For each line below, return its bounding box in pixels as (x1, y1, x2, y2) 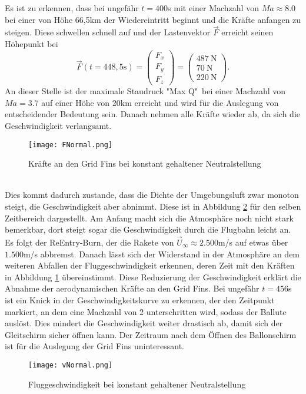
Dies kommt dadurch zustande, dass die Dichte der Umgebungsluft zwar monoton (5, 188, 299, 201)
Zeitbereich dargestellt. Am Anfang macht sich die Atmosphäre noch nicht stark (5, 211, 294, 224)
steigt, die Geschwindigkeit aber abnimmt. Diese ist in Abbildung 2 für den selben (5, 200, 301, 212)
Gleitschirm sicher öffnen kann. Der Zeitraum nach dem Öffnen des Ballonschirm (5, 328, 297, 340)
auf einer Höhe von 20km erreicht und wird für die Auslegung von (41, 96, 279, 108)
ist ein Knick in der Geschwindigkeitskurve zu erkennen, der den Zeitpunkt (5, 293, 275, 306)
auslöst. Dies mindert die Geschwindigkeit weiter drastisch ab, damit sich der (5, 317, 283, 329)
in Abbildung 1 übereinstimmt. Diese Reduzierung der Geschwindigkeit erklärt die (5, 270, 301, 283)
